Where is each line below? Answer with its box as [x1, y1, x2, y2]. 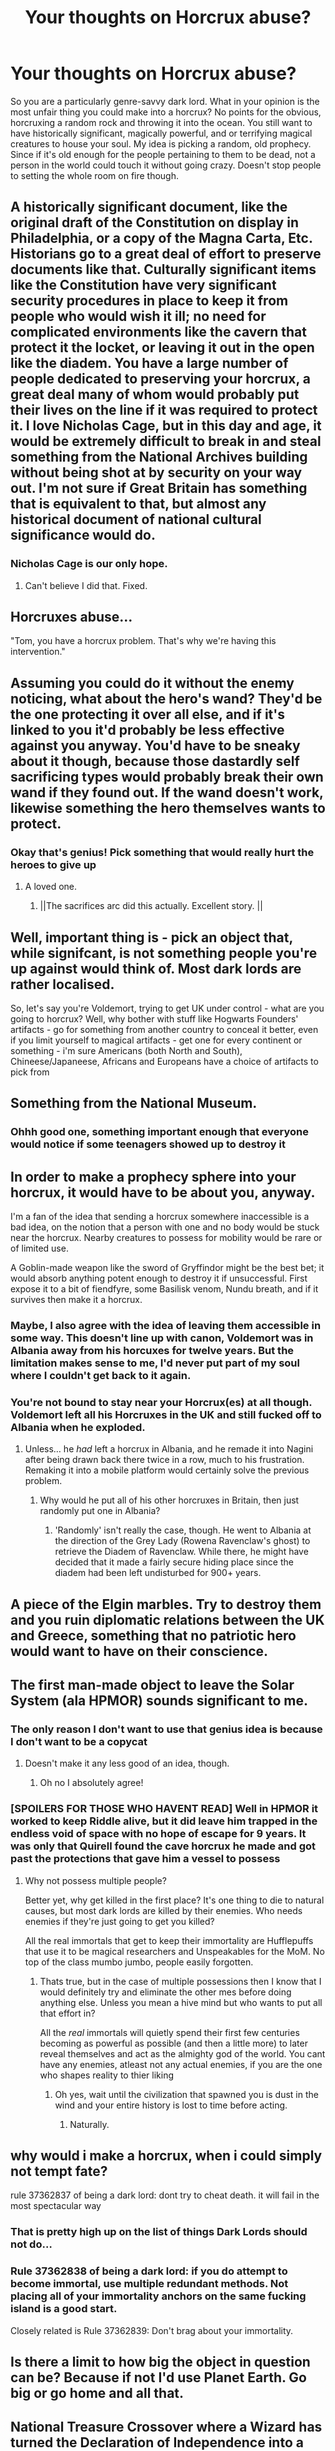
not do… [10, 2237, 53, 2251]
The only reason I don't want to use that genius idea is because [10, 1722, 323, 1736]
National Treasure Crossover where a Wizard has [10, 2419, 323, 2436]
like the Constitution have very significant [10, 277, 277, 294]
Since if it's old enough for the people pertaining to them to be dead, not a [10, 148, 316, 160]
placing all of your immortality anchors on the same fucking [10, 2289, 307, 2303]
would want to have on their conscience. [10, 1642, 269, 1660]
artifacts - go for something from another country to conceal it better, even [10, 1023, 319, 1035]
